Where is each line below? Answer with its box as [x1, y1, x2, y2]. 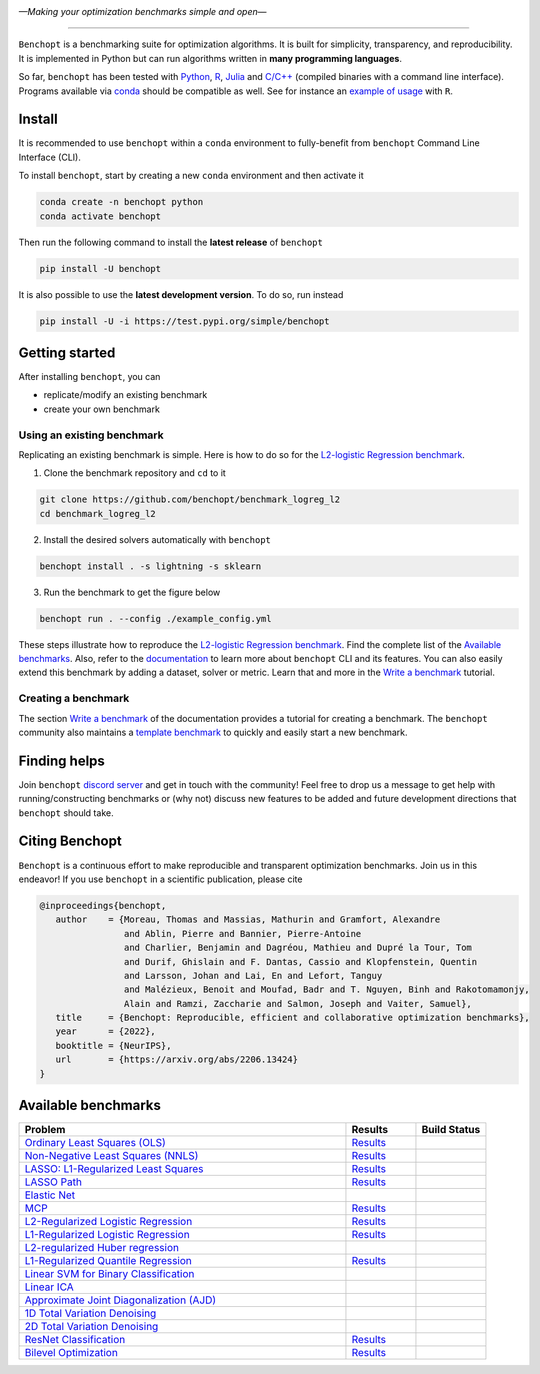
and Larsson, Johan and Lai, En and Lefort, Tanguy [123, 970, 383, 981]
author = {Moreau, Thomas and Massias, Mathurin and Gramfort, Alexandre [55, 914, 441, 925]
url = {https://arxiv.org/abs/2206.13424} [55, 1054, 299, 1065]
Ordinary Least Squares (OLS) [24, 1136, 167, 1150]
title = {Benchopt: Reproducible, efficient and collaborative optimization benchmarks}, [55, 1012, 530, 1024]
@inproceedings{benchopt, [39, 900, 167, 911]
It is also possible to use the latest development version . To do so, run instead [18, 288, 344, 300]
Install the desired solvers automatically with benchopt [43, 533, 272, 545]
